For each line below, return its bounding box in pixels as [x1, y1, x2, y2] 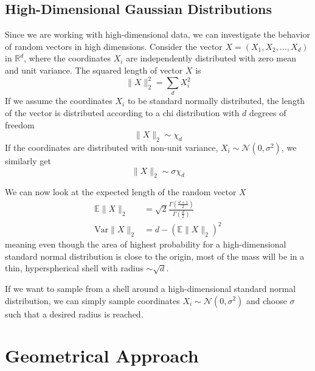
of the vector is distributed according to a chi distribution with [5, 106, 240, 119]
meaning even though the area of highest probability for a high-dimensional [5, 238, 286, 251]
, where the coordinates [24, 52, 111, 64]
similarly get [5, 154, 51, 167]
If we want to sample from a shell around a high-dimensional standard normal [5, 282, 296, 294]
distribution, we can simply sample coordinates [5, 294, 180, 307]
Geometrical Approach [5, 343, 199, 368]
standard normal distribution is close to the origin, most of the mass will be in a [5, 249, 305, 262]
